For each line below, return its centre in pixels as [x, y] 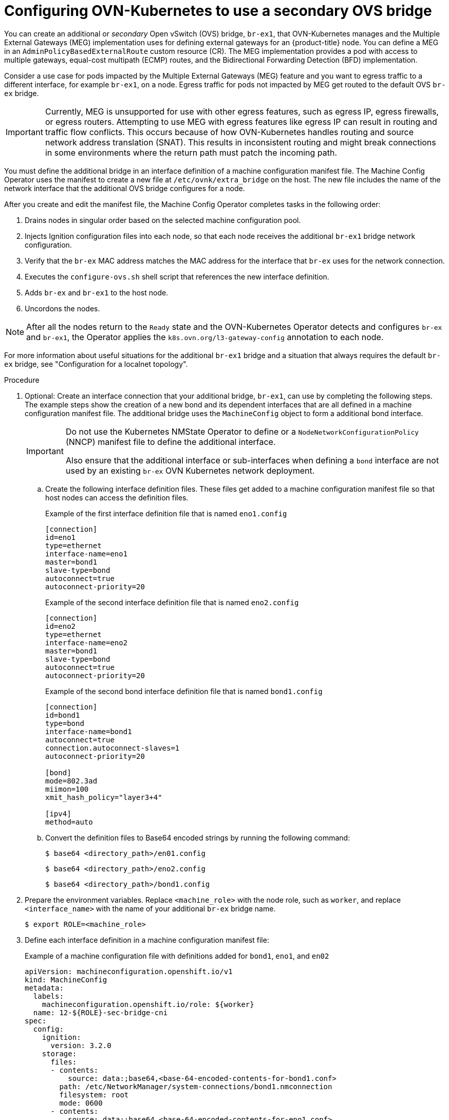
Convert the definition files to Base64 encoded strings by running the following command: [198, 837]
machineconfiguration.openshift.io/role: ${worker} [148, 1004]
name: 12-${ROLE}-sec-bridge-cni [100, 1012]
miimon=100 [67, 789]
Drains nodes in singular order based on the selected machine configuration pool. [163, 220]
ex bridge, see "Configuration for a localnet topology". [96, 364]
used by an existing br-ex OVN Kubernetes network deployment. [190, 470]
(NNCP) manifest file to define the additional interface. [171, 442]
